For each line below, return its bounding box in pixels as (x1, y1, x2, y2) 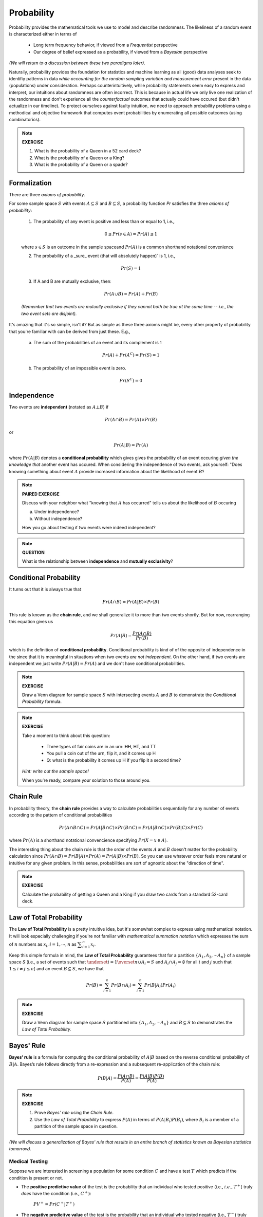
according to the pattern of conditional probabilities (9, 812, 113, 818)
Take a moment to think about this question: (22, 733, 111, 738)
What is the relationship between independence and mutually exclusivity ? (22, 558, 173, 564)
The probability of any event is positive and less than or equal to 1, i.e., (33, 219, 175, 224)
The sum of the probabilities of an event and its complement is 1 (33, 339, 162, 345)
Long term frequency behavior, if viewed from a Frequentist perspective (33, 42, 178, 48)
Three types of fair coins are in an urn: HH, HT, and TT (46, 744, 156, 750)
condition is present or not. (9, 1175, 63, 1180)
